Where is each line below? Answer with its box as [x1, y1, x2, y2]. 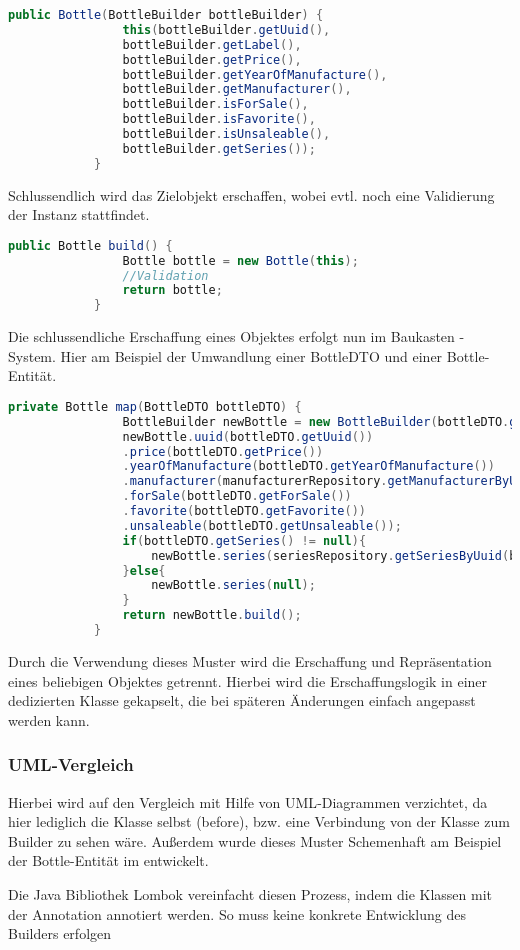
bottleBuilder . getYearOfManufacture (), [122, 67, 388, 82]
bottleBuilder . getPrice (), [122, 52, 302, 67]
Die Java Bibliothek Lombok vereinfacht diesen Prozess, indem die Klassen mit [8, 883, 493, 904]
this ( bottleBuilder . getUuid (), [122, 22, 331, 37]
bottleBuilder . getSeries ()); [122, 141, 316, 156]
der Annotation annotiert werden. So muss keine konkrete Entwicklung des [8, 903, 466, 924]
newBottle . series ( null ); [151, 578, 316, 593]
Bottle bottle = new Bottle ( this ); [122, 253, 359, 268]
